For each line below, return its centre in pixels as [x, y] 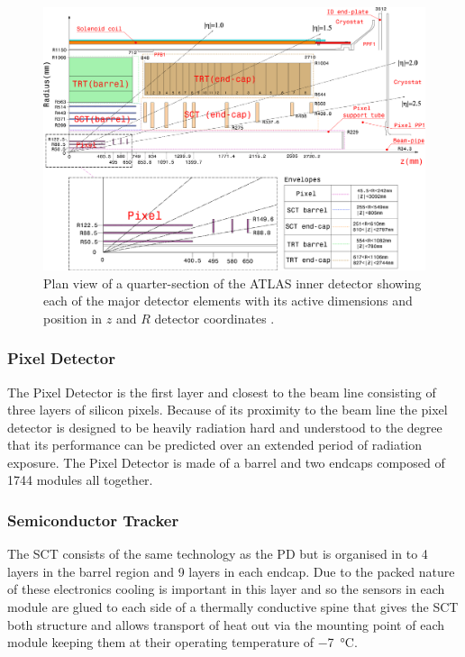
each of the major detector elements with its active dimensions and [228, 301]
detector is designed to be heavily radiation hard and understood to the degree [225, 427]
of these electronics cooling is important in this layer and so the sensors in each [226, 589]
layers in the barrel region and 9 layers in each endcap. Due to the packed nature [231, 571]
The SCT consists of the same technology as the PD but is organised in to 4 [218, 554]
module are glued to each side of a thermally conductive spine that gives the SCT [233, 607]
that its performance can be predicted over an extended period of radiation [215, 445]
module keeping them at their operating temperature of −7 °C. [182, 642]
